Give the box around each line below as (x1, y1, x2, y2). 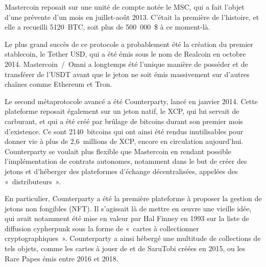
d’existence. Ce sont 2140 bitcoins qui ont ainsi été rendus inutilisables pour (5, 126, 244, 136)
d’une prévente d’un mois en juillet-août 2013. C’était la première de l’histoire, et (5, 11, 259, 22)
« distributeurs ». (5, 176, 61, 186)
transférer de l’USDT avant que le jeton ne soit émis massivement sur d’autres (5, 68, 250, 79)
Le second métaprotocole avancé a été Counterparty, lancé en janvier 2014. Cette (5, 95, 258, 106)
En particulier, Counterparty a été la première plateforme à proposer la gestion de (5, 193, 262, 204)
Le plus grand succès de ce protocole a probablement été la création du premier (5, 38, 253, 49)
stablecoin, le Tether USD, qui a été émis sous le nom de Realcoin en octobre (5, 48, 246, 59)
